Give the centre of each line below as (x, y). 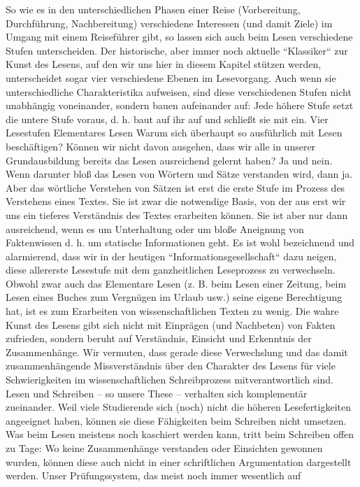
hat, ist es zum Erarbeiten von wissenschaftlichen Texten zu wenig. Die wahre (172, 311)
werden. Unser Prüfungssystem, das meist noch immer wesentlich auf (153, 475)
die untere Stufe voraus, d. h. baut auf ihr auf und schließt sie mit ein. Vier (167, 119)
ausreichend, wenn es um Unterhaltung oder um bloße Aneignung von (155, 228)
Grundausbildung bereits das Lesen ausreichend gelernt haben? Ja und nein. (169, 160)
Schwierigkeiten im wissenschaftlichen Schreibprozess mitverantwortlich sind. (170, 380)
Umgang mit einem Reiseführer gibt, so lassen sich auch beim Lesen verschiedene (179, 37)
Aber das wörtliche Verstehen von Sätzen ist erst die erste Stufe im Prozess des (175, 187)
